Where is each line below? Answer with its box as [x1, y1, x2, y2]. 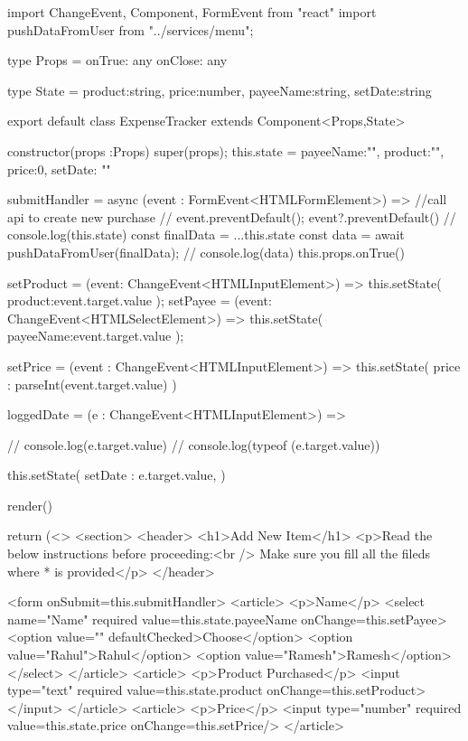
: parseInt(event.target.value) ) [7, 374, 177, 393]
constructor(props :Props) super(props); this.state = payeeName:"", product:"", [7, 141, 445, 160]
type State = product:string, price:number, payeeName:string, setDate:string [7, 80, 432, 99]
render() [7, 495, 52, 514]
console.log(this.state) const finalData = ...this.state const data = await [7, 225, 405, 244]
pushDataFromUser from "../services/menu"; [7, 20, 254, 39]
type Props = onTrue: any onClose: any [7, 51, 228, 70]
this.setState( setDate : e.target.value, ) [7, 465, 226, 484]
